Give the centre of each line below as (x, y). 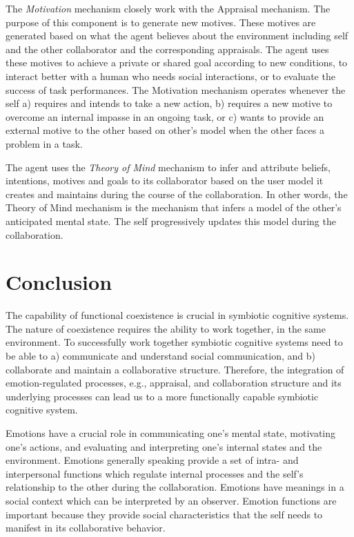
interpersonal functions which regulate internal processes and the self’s (155, 473)
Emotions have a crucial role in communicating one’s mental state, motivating (171, 432)
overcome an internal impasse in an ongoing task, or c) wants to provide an (165, 116)
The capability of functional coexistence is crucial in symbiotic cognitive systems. (177, 315)
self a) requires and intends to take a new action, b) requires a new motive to (169, 103)
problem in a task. (44, 143)
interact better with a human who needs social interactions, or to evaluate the (170, 76)
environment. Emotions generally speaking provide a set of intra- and (152, 460)
